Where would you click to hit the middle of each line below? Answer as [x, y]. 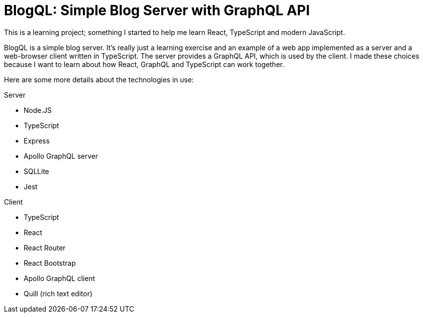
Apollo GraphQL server [61, 156]
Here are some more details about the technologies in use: [99, 79]
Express [37, 141]
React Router [45, 247]
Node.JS [38, 110]
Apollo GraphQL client [59, 278]
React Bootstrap [50, 263]
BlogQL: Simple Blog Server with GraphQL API [157, 10]
